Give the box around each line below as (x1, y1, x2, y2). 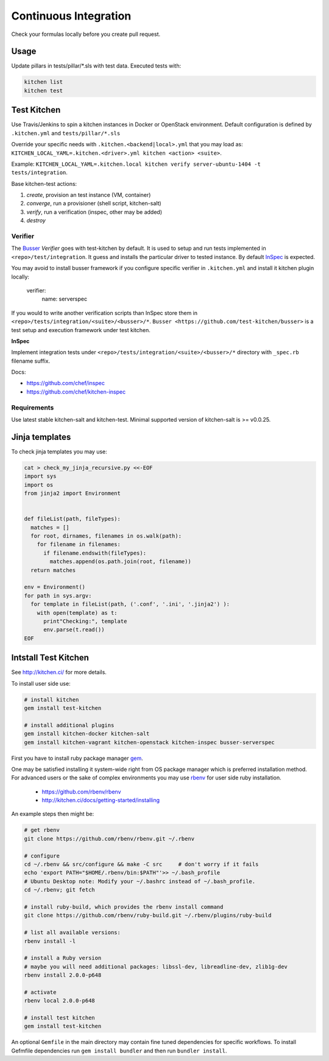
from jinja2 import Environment (24, 490, 121, 497)
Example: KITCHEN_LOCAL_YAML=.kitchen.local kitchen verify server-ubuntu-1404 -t (11, 160, 261, 168)
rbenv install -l (24, 937, 76, 945)
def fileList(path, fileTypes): (24, 516, 121, 522)
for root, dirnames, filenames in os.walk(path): (30, 533, 182, 539)
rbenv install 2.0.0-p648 (24, 972, 102, 979)
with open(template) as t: (37, 609, 118, 616)
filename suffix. (11, 357, 51, 364)
